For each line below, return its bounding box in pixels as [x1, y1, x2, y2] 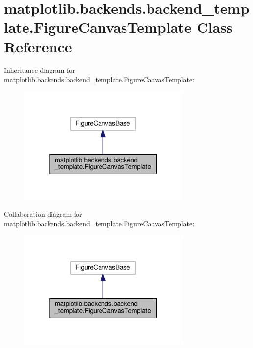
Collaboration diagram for [4, 209, 82, 219]
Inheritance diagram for [4, 65, 75, 75]
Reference [4, 36, 72, 56]
